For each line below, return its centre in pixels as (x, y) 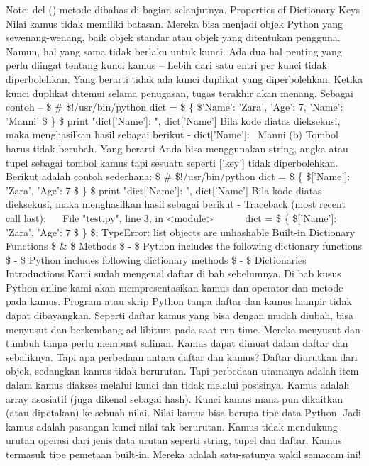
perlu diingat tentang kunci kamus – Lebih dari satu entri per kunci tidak (166, 65)
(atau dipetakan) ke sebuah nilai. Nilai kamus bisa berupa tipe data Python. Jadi (183, 412)
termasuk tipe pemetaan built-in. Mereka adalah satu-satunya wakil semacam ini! (183, 454)
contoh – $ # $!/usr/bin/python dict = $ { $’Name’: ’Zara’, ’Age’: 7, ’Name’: (175, 107)
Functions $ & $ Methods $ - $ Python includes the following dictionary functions (184, 246)
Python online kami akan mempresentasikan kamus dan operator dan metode (175, 287)
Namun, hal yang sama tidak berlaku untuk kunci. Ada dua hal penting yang (174, 51)
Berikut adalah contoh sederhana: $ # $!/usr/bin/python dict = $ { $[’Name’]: (178, 176)
